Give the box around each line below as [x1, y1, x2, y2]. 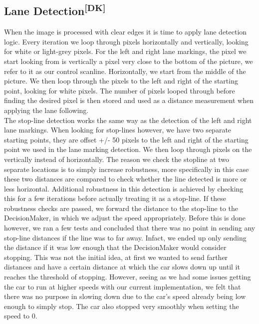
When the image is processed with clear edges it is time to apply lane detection [4, 26, 247, 37]
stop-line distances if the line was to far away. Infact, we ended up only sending [4, 232, 247, 242]
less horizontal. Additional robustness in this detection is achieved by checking [4, 183, 244, 193]
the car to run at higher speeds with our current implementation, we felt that [4, 281, 241, 291]
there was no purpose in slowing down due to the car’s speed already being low [4, 291, 246, 301]
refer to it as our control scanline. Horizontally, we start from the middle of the [4, 65, 246, 76]
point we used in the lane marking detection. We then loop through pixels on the [4, 144, 252, 154]
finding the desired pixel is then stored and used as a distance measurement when [4, 95, 254, 105]
